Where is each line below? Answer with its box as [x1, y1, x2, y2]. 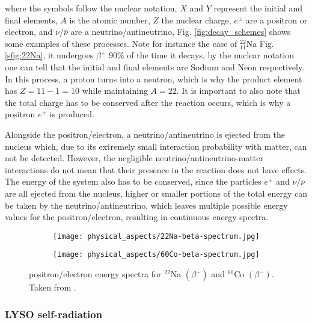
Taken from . [29, 281, 76, 293]
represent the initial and [213, 2, 302, 14]
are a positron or [245, 13, 308, 26]
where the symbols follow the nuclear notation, [5, 2, 177, 14]
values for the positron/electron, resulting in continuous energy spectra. [5, 211, 269, 223]
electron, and [5, 25, 53, 38]
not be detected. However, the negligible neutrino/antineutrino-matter [5, 152, 263, 164]
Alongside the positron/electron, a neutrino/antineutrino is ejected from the [5, 128, 285, 140]
